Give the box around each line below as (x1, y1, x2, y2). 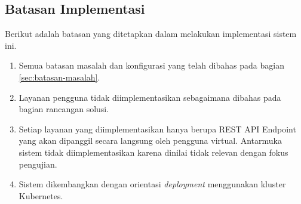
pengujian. (19, 157, 57, 170)
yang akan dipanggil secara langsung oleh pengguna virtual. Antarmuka (19, 134, 282, 147)
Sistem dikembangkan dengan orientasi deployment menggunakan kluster (19, 178, 286, 190)
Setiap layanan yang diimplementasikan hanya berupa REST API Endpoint (19, 122, 296, 135)
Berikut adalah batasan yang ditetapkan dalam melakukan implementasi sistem (5, 27, 297, 40)
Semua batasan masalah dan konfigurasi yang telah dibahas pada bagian (19, 59, 284, 72)
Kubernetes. (19, 189, 63, 202)
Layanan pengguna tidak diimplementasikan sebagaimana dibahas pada (19, 91, 281, 103)
